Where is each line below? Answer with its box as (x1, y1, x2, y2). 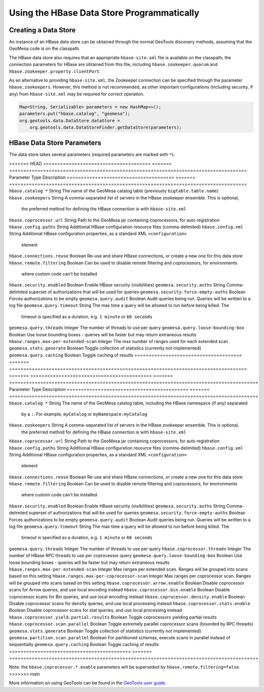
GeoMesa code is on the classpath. (9, 45, 80, 51)
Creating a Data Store (9, 26, 76, 34)
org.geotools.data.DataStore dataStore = (19, 118, 120, 123)
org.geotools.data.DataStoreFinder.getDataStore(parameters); (29, 125, 182, 130)
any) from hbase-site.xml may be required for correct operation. (9, 91, 145, 97)
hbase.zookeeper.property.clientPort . (9, 68, 101, 74)
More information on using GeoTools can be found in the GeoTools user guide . (9, 680, 167, 686)
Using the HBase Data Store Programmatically (9, 7, 200, 18)
